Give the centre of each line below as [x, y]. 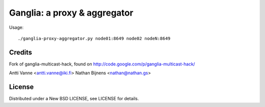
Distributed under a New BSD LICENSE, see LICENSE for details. [74, 99]
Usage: [16, 27]
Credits [21, 52]
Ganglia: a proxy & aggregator [71, 13]
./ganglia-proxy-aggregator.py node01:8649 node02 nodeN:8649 [94, 38]
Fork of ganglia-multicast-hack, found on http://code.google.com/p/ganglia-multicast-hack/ [102, 64]
